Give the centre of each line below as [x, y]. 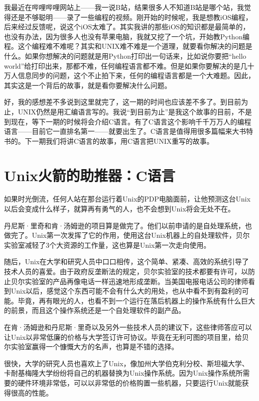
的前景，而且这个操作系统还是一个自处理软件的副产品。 [95, 310]
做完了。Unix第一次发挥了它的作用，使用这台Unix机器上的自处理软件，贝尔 [127, 235]
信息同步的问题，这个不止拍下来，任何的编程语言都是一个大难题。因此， [136, 75]
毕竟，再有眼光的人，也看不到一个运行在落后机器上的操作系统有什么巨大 [136, 300]
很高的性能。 [32, 392]
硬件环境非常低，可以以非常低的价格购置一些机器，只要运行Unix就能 [130, 382]
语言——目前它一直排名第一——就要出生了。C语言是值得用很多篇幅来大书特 [129, 131]
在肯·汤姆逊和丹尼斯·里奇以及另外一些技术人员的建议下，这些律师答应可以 [128, 327]
